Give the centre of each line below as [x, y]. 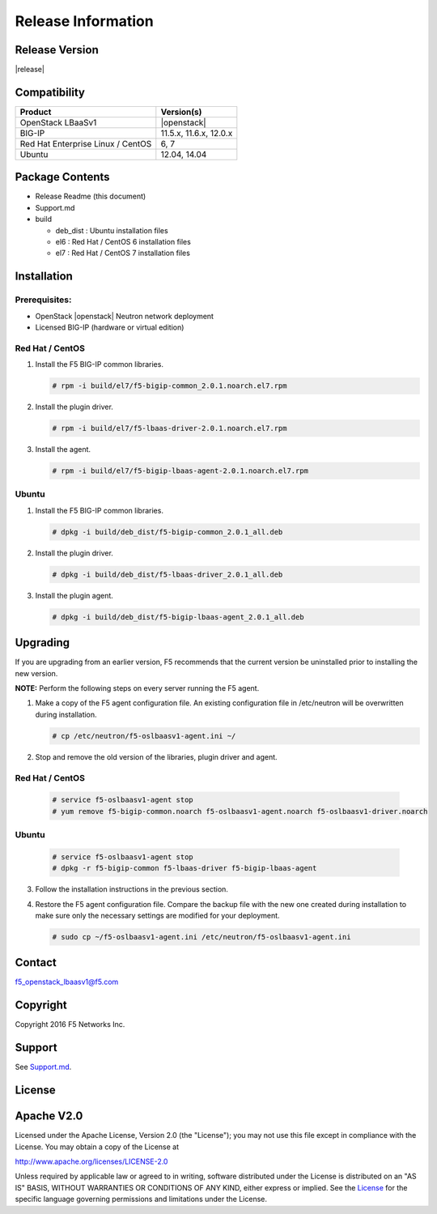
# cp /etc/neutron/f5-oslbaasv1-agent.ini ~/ [144, 736]
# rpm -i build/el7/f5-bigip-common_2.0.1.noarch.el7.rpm [170, 386]
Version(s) [181, 112]
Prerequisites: [43, 300]
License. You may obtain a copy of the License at [97, 1147]
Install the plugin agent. [74, 595]
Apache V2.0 [49, 1116]
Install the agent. [63, 449]
